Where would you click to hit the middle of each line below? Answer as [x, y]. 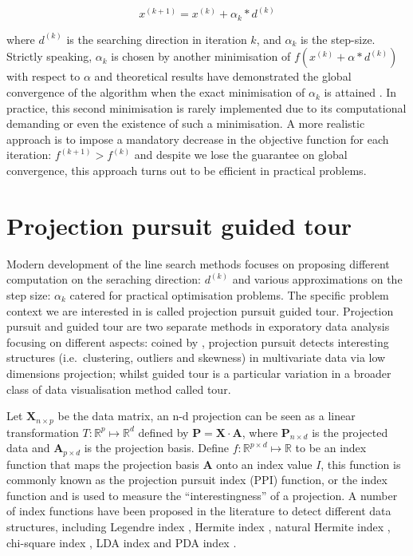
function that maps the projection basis [103, 464]
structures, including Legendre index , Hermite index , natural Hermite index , [199, 526]
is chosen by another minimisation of [201, 56]
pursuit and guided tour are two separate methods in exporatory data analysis [198, 326]
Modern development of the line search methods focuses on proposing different [198, 263]
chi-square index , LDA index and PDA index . [122, 542]
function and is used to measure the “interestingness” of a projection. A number [202, 495]
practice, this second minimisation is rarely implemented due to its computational [206, 107]
